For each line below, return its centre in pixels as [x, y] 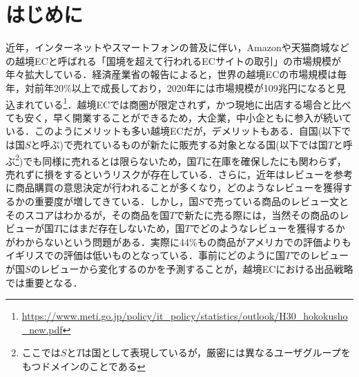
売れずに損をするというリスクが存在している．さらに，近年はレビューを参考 [179, 174]
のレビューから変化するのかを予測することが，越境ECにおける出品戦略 [192, 268]
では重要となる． [44, 282]
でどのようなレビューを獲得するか [268, 228]
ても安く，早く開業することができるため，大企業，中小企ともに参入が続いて [179, 117]
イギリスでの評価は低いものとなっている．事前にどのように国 [145, 255]
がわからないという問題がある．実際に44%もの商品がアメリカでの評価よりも [178, 241]
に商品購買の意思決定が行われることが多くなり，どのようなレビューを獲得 [174, 187]
